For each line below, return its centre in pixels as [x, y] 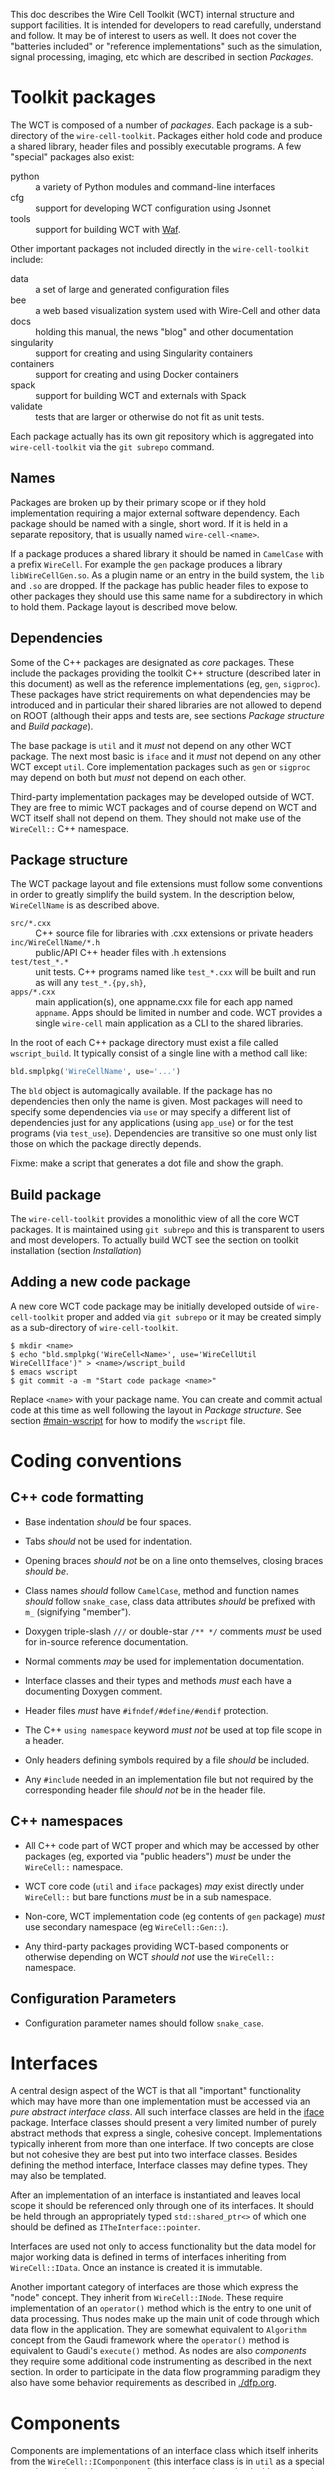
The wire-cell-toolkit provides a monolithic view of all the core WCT [155, 1219]
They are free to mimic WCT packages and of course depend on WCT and [163, 807]
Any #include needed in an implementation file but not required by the [169, 1779]
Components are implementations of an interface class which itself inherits [164, 2451]
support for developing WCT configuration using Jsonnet [153, 208]
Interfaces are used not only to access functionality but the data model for [163, 2246]
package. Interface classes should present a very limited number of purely [163, 2123]
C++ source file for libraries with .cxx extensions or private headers [174, 933]
